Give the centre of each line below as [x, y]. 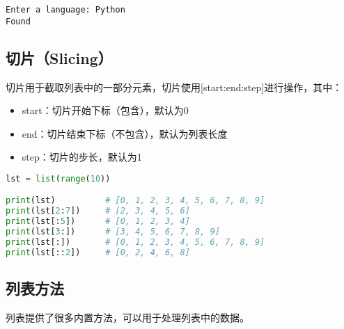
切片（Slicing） [59, 57]
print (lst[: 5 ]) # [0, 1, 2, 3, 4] [98, 222]
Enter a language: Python [65, 10]
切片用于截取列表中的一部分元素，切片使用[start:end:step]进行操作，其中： [174, 87]
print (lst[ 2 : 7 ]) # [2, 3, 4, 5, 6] [98, 211]
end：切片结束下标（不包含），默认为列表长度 [125, 133]
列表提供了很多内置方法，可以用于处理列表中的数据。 [127, 317]
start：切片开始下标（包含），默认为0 [105, 110]
